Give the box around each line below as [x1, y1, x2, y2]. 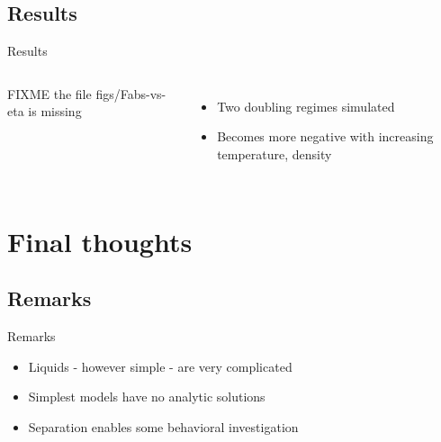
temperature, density [217, 144, 332, 163]
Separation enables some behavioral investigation [28, 417, 299, 436]
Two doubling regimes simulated [217, 96, 395, 115]
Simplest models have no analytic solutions [28, 387, 265, 406]
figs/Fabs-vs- [95, 84, 166, 103]
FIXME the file [7, 84, 92, 103]
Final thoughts [7, 222, 193, 259]
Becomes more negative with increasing [217, 127, 434, 146]
